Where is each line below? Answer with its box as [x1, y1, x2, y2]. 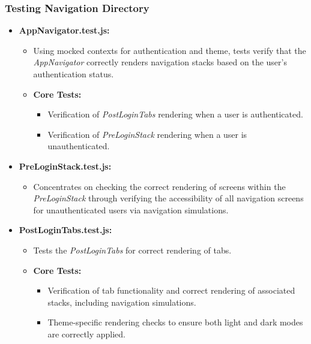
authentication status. [33, 68, 114, 80]
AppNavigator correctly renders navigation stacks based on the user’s [33, 56, 287, 68]
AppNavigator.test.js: [19, 24, 110, 37]
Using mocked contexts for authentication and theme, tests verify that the [33, 44, 306, 56]
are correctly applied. [47, 327, 126, 340]
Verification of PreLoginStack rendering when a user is [47, 128, 247, 140]
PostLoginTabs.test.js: [19, 224, 112, 236]
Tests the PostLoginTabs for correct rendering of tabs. [33, 243, 232, 256]
